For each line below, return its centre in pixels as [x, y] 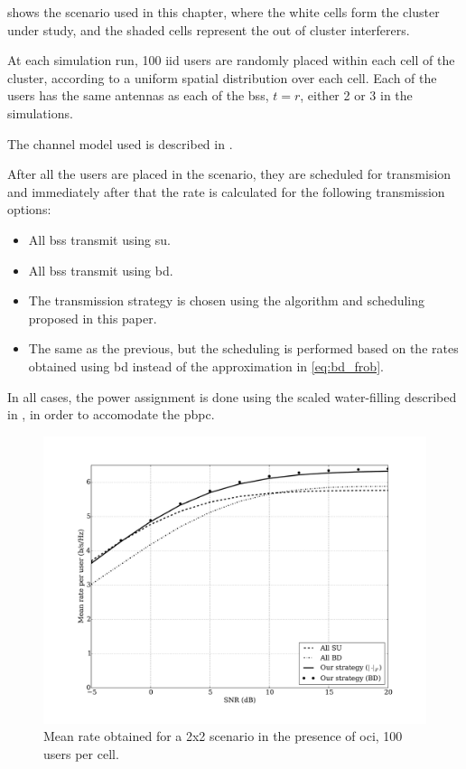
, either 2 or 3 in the [356, 95]
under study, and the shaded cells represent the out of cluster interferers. [209, 29]
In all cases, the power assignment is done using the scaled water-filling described [232, 396]
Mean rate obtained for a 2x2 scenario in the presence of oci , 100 [223, 736]
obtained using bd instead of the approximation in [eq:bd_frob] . [206, 366]
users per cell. [81, 753]
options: [29, 209]
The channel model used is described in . [120, 143]
